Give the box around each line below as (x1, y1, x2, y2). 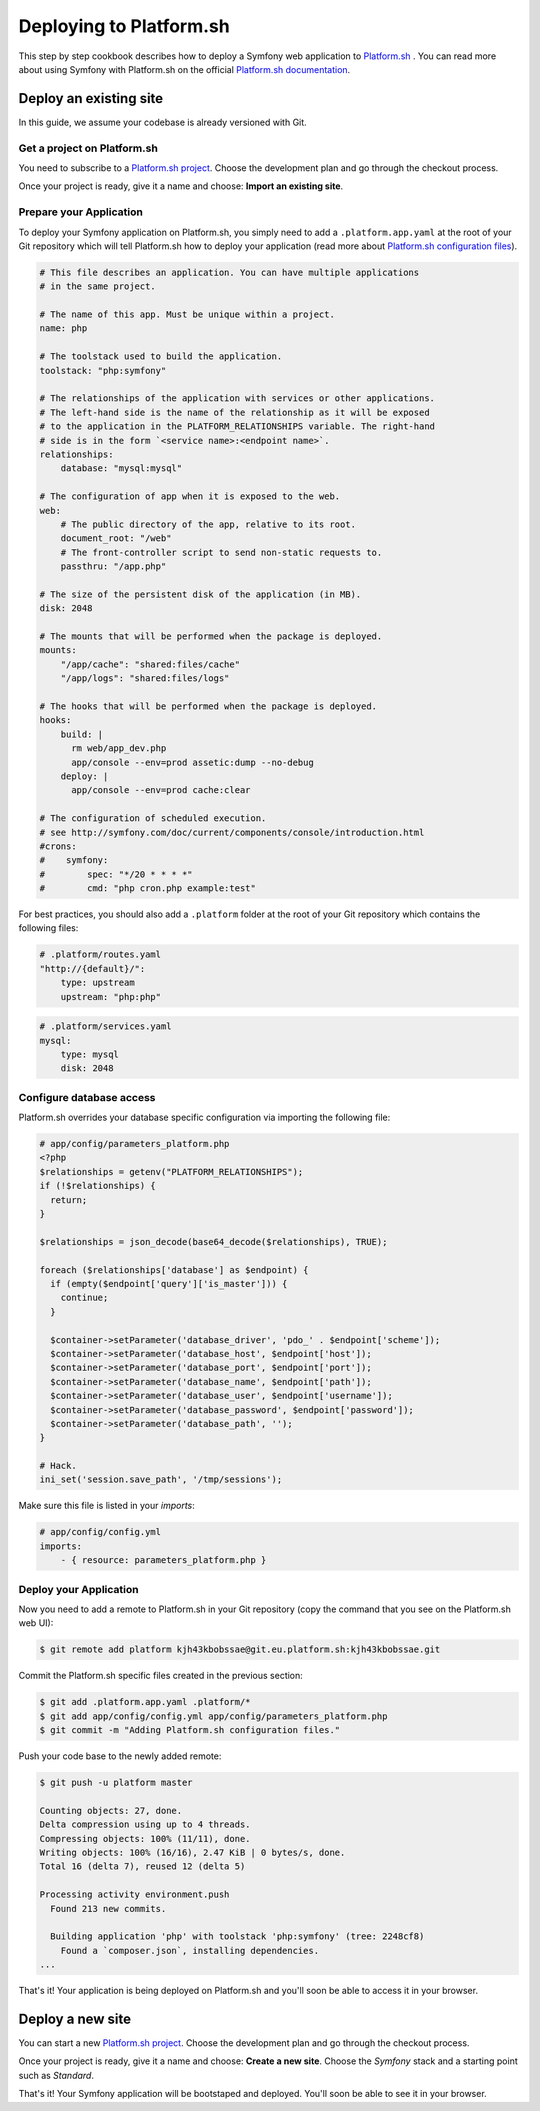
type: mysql (60, 1048, 120, 1060)
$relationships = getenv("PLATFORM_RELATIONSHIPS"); (39, 1166, 304, 1177)
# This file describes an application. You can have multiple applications (39, 266, 420, 278)
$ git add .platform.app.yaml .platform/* (39, 1696, 251, 1708)
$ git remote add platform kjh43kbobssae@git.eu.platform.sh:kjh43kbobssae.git (39, 1644, 441, 1655)
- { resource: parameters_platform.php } (60, 1555, 267, 1566)
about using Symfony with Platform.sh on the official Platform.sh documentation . (18, 63, 351, 75)
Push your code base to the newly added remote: (18, 1750, 222, 1762)
